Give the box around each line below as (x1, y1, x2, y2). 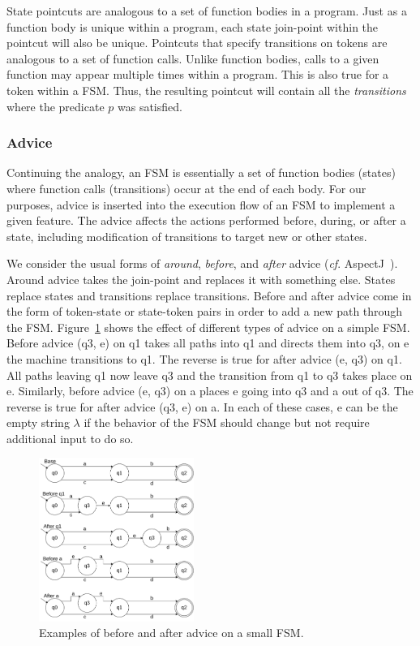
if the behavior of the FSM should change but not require (84, 414, 370, 431)
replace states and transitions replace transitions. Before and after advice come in (6, 286, 412, 304)
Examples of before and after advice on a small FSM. (39, 624, 304, 641)
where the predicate (6, 97, 105, 114)
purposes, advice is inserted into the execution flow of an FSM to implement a (6, 196, 396, 213)
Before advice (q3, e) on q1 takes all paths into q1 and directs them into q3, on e (6, 334, 409, 351)
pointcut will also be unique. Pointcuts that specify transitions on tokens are (6, 34, 388, 51)
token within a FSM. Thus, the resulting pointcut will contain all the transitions (6, 81, 406, 98)
